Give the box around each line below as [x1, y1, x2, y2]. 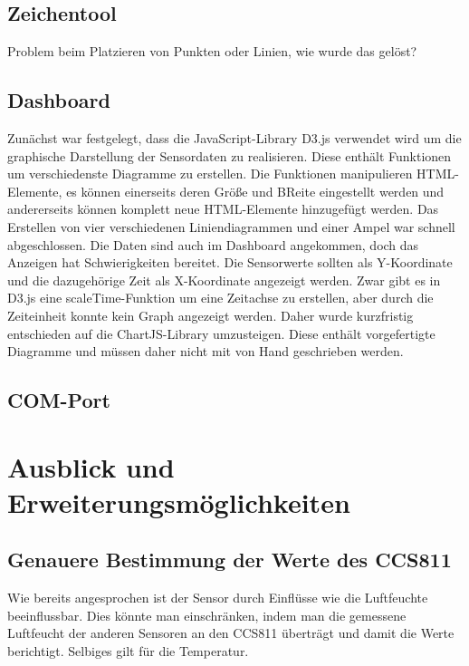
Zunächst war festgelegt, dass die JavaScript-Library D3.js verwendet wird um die [7, 129, 462, 147]
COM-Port [7, 386, 110, 414]
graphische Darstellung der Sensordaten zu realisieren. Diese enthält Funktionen [7, 146, 452, 165]
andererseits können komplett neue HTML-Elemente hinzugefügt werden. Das [7, 199, 439, 218]
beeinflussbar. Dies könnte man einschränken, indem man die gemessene [7, 605, 407, 624]
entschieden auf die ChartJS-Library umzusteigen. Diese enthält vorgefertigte [7, 323, 435, 343]
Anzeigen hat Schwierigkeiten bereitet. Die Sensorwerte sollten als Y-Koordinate [7, 253, 453, 272]
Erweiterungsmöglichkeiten [7, 483, 350, 520]
